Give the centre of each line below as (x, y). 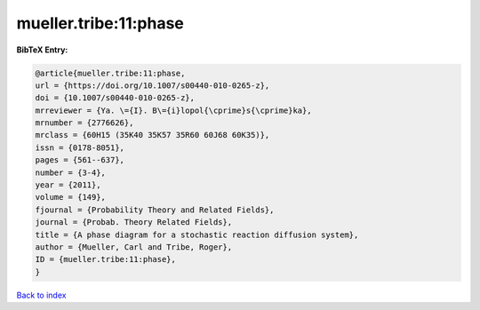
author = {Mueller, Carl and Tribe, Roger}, (134, 247)
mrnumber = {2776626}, (84, 123)
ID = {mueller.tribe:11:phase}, (106, 259)
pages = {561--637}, (80, 160)
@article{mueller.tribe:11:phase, (110, 73)
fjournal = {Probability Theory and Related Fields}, (155, 210)
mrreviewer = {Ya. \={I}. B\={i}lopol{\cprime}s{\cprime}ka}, (173, 110)
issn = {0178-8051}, (80, 147)
